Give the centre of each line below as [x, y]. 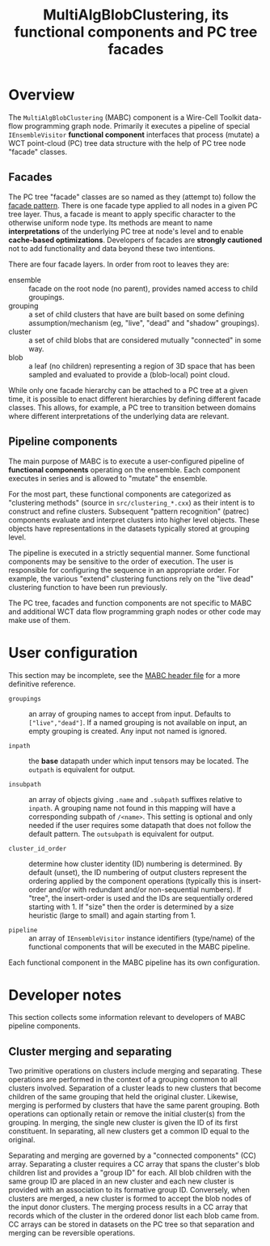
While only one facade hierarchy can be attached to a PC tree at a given [128, 390]
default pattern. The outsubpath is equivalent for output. [121, 834]
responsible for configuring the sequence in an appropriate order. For [124, 570]
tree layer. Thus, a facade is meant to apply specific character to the [122, 214]
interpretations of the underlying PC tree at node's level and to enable [126, 231]
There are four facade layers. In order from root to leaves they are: [119, 264]
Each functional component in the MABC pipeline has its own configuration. [134, 962]
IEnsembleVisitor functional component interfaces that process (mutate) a [134, 134]
